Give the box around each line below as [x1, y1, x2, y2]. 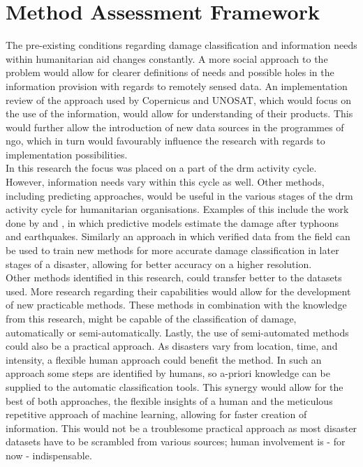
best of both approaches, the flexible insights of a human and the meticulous [6, 393, 333, 408]
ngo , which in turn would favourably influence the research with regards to [6, 133, 325, 148]
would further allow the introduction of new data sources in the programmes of [6, 119, 344, 134]
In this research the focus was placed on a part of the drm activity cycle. [6, 161, 317, 175]
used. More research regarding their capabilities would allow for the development [6, 283, 351, 298]
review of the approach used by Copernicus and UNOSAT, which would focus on [6, 92, 352, 107]
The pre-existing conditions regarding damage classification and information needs [6, 38, 357, 52]
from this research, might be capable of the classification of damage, [6, 311, 297, 325]
